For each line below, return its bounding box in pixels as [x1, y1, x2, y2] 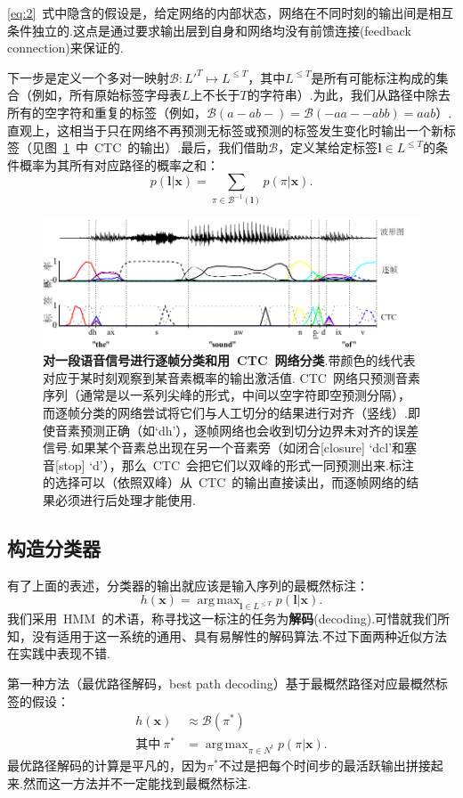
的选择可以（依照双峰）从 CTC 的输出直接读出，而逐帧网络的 [43, 473, 407, 492]
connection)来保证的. [7, 38, 124, 57]
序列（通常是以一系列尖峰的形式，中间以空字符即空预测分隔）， [43, 386, 410, 404]
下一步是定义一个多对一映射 [7, 68, 169, 86]
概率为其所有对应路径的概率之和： [19, 155, 219, 174]
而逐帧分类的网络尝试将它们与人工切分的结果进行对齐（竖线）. [43, 403, 408, 421]
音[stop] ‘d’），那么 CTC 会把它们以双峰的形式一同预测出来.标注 [43, 455, 414, 474]
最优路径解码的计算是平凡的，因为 [7, 756, 207, 775]
